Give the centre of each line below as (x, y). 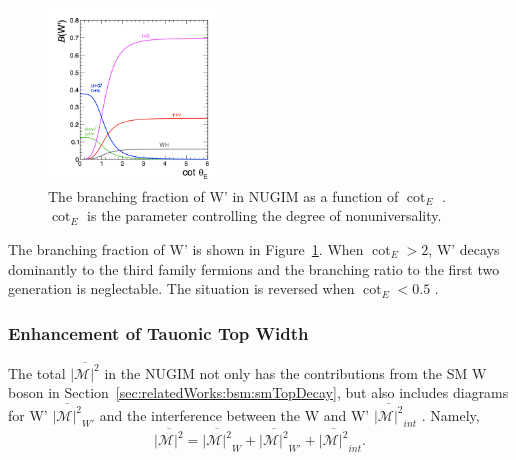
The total (37, 372)
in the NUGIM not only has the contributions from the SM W (295, 372)
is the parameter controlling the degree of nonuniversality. (264, 215)
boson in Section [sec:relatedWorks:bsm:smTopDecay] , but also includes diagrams (258, 392)
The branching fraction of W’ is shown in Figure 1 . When (186, 248)
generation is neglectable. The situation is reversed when (181, 288)
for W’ (28, 414)
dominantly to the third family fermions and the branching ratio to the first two (254, 268)
